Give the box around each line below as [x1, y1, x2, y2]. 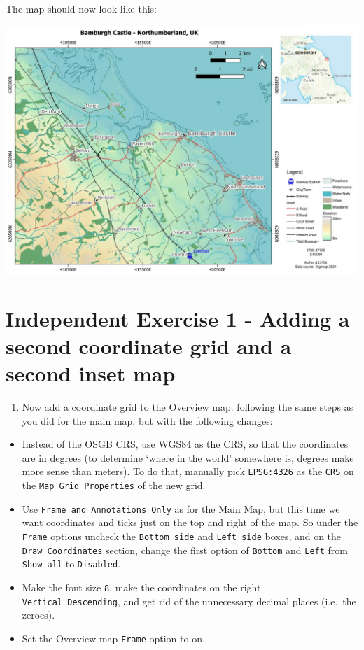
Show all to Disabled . [22, 556, 121, 571]
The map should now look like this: [6, 1, 157, 15]
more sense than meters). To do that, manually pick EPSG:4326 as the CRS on [22, 464, 354, 479]
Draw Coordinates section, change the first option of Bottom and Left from [22, 542, 349, 557]
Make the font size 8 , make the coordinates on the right [22, 579, 261, 594]
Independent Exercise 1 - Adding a [6, 304, 350, 332]
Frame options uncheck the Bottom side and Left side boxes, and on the [22, 528, 342, 543]
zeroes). [22, 607, 55, 622]
